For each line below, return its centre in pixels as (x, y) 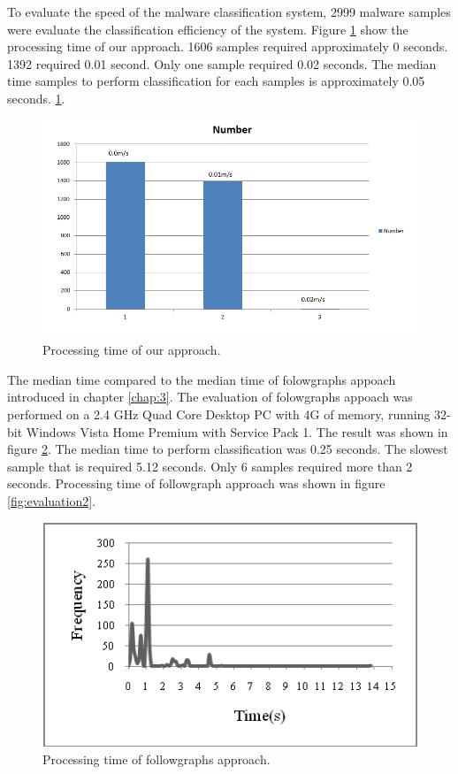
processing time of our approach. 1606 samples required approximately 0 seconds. (228, 46)
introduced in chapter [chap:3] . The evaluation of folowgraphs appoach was (210, 397)
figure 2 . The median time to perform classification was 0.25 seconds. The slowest (228, 449)
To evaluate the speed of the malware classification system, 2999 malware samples (229, 11)
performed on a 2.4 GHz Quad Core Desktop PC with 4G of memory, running (219, 414)
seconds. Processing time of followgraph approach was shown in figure (196, 483)
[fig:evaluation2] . (51, 500)
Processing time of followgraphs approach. (156, 759)
